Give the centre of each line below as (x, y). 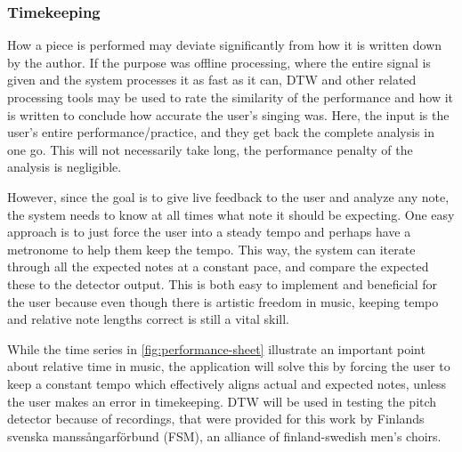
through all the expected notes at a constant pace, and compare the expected (218, 266)
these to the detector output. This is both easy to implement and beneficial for (222, 283)
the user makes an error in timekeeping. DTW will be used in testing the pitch (222, 401)
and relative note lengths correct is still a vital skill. (148, 319)
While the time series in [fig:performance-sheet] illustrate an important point (216, 348)
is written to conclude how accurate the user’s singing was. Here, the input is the (228, 114)
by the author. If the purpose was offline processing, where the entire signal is (219, 62)
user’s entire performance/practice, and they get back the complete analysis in (221, 132)
